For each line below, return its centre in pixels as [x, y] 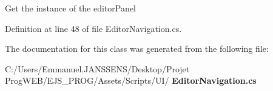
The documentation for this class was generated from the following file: [137, 49]
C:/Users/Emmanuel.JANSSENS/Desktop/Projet [97, 68]
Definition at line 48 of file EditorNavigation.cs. [93, 28]
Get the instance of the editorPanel [70, 8]
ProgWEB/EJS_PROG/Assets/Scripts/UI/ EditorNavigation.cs [131, 80]
